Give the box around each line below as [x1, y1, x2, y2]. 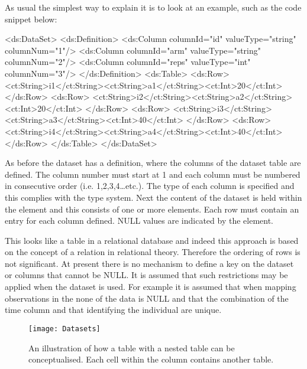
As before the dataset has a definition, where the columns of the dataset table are [5, 156, 301, 169]
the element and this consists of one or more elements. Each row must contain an [5, 203, 299, 215]
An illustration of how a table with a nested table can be [28, 341, 235, 354]
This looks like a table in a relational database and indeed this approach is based [5, 234, 299, 246]
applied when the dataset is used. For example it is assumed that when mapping [5, 280, 296, 293]
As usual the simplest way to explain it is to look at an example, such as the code [5, 1, 302, 13]
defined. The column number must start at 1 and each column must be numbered [5, 168, 300, 180]
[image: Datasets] [28, 324, 101, 333]
